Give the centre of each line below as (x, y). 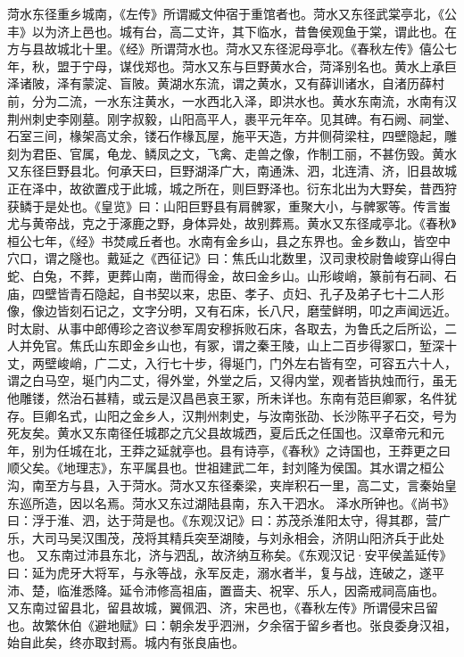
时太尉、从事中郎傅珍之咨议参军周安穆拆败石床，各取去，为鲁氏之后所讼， (226, 328)
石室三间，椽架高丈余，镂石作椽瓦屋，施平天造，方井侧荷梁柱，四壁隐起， (226, 136)
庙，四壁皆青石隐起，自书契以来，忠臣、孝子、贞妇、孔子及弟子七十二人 (220, 293)
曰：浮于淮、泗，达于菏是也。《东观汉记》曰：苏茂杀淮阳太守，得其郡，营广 (229, 520)
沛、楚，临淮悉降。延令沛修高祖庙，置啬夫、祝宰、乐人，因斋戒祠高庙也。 (226, 590)
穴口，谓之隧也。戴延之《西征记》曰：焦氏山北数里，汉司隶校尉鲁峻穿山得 (226, 258)
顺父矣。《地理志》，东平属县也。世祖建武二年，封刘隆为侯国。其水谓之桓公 (226, 468)
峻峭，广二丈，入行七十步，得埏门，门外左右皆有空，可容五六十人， (257, 362)
